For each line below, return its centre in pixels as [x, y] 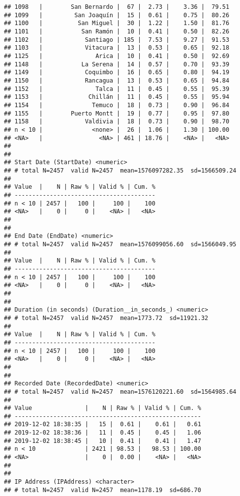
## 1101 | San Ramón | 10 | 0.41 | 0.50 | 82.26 [117, 31]
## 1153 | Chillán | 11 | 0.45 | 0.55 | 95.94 [117, 97]
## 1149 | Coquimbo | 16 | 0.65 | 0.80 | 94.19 [117, 73]
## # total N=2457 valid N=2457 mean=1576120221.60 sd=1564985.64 [120, 392]
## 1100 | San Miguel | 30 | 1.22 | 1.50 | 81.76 [117, 23]
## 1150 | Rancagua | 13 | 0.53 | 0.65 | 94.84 [117, 80]
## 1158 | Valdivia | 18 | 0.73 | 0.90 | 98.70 [117, 122]
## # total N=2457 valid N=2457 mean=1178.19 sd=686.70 [103, 490]
